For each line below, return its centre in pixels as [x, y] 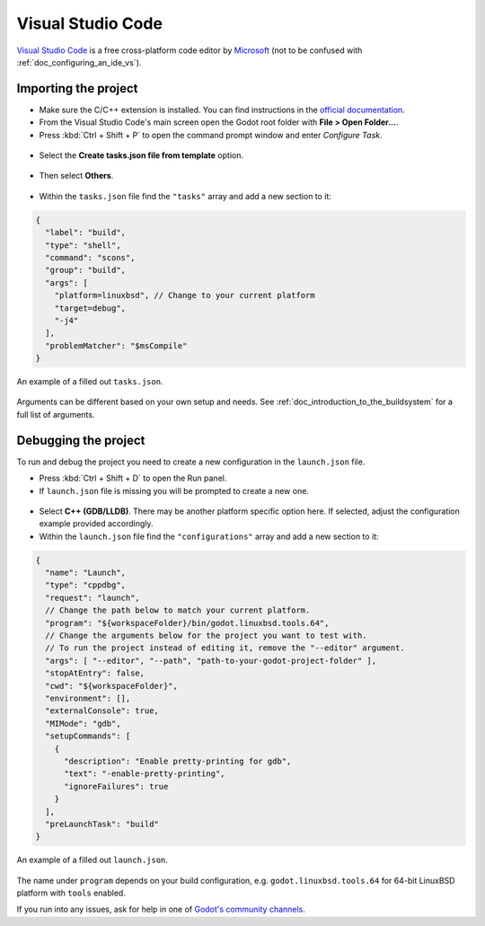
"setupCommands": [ [88, 736]
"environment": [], [88, 698]
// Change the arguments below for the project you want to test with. [206, 636]
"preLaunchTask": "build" [102, 824]
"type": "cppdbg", [85, 585]
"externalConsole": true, [102, 711]
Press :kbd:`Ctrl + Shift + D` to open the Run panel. [133, 478]
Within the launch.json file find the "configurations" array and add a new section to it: [209, 536]
